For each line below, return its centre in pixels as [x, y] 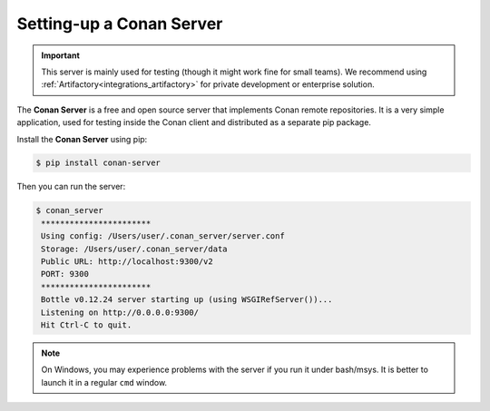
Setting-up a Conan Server [120, 24]
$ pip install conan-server [98, 163]
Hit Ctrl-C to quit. [87, 325]
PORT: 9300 [65, 274]
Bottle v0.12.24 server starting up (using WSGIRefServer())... [187, 300]
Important [61, 55]
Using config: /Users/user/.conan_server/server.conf [163, 236]
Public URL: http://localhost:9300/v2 [127, 262]
